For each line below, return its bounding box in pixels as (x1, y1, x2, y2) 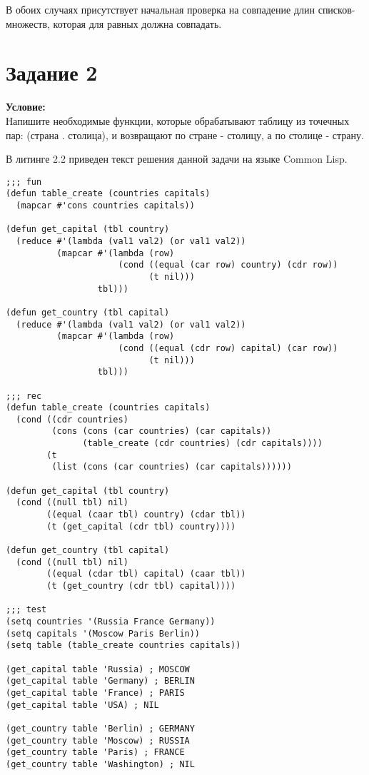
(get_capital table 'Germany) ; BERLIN (6, 676, 195, 687)
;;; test (6, 604, 47, 615)
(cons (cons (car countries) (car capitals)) (51, 426, 272, 437)
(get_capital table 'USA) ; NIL (6, 699, 159, 710)
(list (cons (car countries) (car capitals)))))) (51, 462, 292, 472)
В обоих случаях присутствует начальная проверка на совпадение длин (6, 2, 315, 16)
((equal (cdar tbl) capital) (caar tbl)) (46, 569, 246, 579)
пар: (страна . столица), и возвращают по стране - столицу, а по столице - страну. (6, 127, 364, 142)
